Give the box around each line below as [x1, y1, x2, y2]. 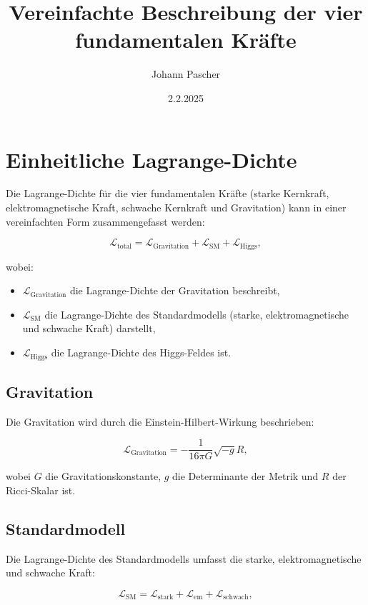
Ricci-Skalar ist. [6, 482, 76, 497]
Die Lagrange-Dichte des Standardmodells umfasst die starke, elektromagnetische [6, 551, 362, 566]
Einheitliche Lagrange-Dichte [6, 144, 297, 174]
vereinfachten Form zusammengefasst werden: [6, 214, 205, 229]
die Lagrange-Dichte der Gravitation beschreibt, [69, 283, 280, 298]
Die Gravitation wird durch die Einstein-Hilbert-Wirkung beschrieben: [6, 414, 314, 429]
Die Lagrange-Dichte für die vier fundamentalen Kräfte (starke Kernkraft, [6, 186, 329, 201]
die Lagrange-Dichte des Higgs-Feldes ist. [51, 345, 232, 360]
